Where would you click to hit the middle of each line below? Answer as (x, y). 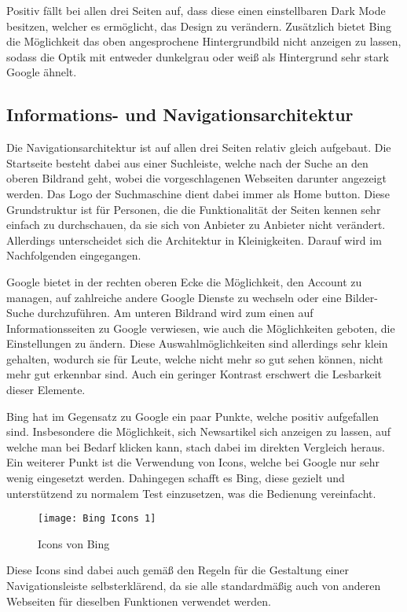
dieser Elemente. (46, 390)
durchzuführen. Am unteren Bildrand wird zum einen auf (176, 313)
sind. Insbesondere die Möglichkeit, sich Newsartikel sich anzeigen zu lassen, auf (199, 431)
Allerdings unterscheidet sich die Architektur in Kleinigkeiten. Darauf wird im (194, 240)
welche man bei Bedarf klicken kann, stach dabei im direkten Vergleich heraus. (196, 446)
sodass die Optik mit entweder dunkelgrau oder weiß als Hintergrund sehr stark (198, 56)
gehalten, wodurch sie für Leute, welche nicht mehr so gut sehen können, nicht (195, 358)
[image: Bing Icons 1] (97, 519)
